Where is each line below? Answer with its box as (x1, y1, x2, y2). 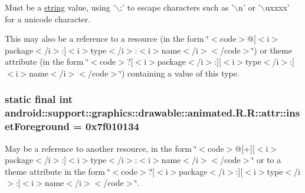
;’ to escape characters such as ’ (120, 1, 234, 13)
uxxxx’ (265, 1, 290, 13)
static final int (5, 92, 73, 107)
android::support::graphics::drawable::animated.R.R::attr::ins (5, 105, 300, 120)
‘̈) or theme (251, 44, 292, 56)
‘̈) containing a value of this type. (119, 66, 240, 79)
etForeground (5, 119, 70, 134)
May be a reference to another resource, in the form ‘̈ (5, 142, 197, 154)
